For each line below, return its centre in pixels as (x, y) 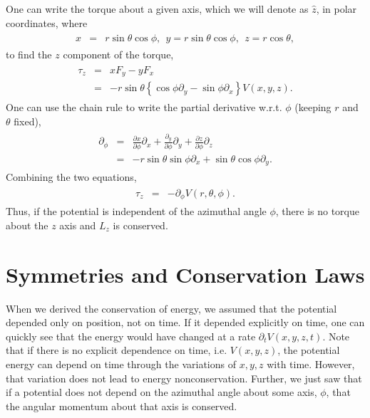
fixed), (27, 121)
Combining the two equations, (71, 177)
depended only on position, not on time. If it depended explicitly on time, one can (185, 322)
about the (27, 225)
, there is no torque (317, 211)
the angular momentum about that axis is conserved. (122, 406)
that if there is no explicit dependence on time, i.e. (117, 350)
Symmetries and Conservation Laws (185, 274)
